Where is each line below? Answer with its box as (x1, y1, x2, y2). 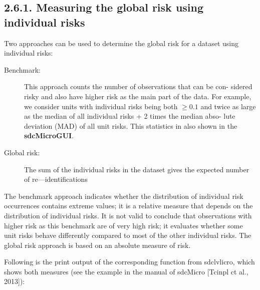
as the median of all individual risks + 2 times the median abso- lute (24, 111, 235, 121)
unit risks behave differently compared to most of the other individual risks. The (4, 230, 251, 240)
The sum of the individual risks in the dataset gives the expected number (24, 164, 249, 174)
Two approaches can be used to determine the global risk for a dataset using (4, 38, 238, 48)
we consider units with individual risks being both (24, 101, 178, 111)
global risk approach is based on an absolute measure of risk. (4, 239, 191, 250)
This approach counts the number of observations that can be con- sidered (24, 81, 252, 92)
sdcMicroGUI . (24, 130, 74, 141)
